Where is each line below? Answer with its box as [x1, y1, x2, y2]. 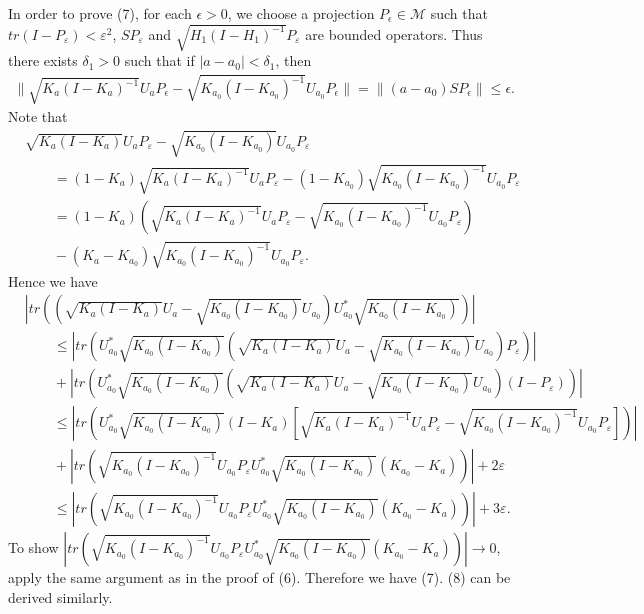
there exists [8, 50, 78, 71]
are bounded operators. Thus [305, 23, 483, 44]
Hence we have [8, 270, 98, 291]
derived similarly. [8, 587, 113, 608]
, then [275, 50, 312, 71]
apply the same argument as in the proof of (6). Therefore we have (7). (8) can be [8, 567, 511, 588]
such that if [124, 50, 195, 71]
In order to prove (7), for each [8, 3, 192, 23]
